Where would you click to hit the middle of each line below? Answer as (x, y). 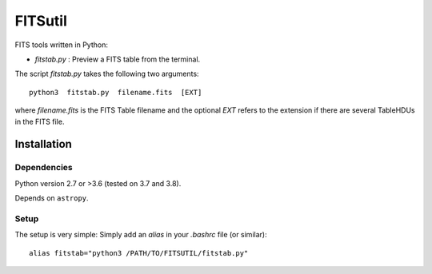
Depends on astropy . (52, 198)
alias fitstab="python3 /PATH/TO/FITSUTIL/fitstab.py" (139, 253)
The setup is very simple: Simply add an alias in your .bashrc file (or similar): (141, 235)
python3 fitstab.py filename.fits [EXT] (116, 92)
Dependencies (44, 168)
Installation (43, 144)
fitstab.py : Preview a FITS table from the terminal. (118, 59)
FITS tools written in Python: (61, 45)
